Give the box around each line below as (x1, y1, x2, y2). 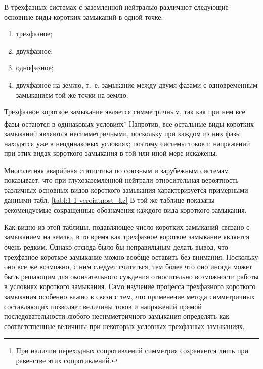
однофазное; (16, 62, 54, 73)
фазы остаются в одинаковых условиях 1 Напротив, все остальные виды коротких (4, 116, 254, 129)
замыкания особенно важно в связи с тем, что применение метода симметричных (4, 291, 255, 301)
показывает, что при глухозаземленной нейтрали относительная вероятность (4, 175, 239, 185)
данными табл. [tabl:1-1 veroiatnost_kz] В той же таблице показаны (4, 194, 215, 205)
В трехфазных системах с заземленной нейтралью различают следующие (4, 2, 229, 12)
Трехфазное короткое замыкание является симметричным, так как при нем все (4, 106, 245, 117)
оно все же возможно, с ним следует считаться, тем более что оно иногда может (4, 261, 252, 272)
